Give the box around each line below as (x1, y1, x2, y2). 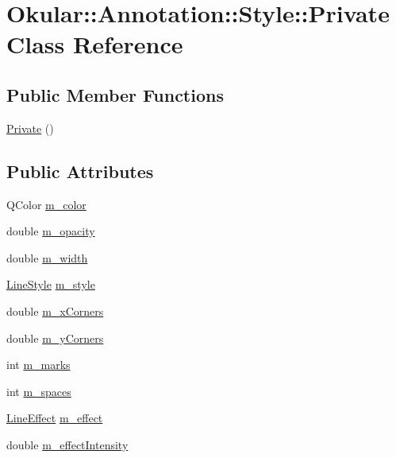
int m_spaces (6, 382, 71, 399)
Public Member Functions (6, 82, 224, 107)
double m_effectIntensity (6, 436, 129, 452)
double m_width (6, 249, 88, 266)
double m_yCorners (6, 329, 104, 346)
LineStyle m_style (6, 276, 95, 293)
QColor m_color (6, 196, 87, 212)
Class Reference (6, 28, 183, 60)
